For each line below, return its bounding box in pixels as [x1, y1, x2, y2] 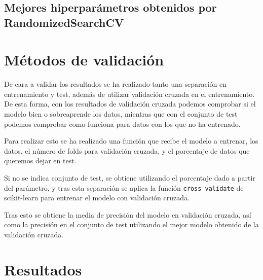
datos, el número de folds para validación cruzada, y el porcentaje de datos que [4, 145, 250, 156]
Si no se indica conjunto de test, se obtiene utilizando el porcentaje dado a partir [4, 172, 255, 183]
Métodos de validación [4, 49, 164, 70]
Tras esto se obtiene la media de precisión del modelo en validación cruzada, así [4, 209, 251, 220]
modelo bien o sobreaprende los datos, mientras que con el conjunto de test [4, 109, 238, 119]
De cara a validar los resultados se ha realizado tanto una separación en [4, 79, 227, 89]
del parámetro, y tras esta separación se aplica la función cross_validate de [4, 182, 244, 193]
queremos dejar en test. [4, 155, 77, 166]
